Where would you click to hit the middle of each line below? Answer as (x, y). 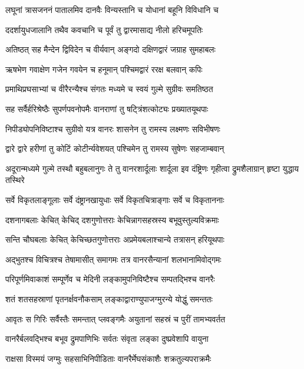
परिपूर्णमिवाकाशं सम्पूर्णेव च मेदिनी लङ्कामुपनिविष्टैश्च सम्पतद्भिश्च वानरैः (110, 279)
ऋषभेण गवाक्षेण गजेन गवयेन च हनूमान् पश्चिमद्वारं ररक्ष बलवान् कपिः (104, 69)
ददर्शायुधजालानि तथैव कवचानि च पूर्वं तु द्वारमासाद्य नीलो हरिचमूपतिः (104, 29)
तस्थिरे (15, 180)
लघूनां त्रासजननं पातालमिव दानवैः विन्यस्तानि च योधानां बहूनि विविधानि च (112, 9)
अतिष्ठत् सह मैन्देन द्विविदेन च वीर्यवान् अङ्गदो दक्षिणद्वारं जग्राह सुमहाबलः (110, 49)
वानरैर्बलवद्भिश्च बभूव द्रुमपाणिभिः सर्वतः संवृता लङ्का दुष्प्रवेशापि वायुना (107, 339)
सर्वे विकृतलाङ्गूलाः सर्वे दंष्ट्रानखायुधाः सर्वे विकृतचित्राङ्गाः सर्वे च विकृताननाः (115, 199)
